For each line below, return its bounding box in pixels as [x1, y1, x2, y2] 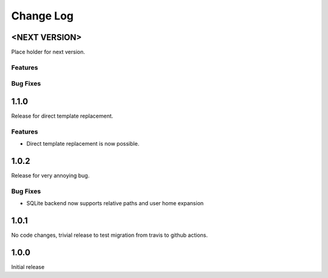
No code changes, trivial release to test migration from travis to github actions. [11, 231, 208, 239]
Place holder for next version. [11, 49, 85, 56]
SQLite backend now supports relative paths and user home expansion [26, 200, 204, 207]
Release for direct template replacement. [11, 112, 114, 120]
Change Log [11, 9, 74, 22]
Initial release [11, 263, 45, 271]
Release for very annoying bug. [11, 172, 90, 179]
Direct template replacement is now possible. [26, 140, 140, 147]
